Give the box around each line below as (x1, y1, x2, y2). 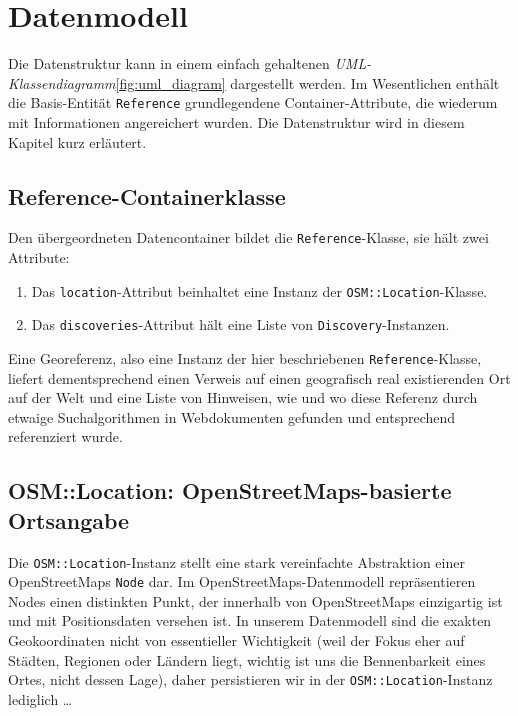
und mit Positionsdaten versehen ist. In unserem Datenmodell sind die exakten (8, 610, 492, 631)
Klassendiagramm (8, 72, 116, 93)
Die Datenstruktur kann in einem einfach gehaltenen (8, 53, 330, 74)
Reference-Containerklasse (8, 180, 286, 211)
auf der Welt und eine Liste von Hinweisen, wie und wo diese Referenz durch (8, 387, 478, 408)
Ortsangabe (8, 504, 130, 535)
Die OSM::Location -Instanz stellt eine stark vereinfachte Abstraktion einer (8, 551, 465, 572)
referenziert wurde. (8, 426, 123, 447)
